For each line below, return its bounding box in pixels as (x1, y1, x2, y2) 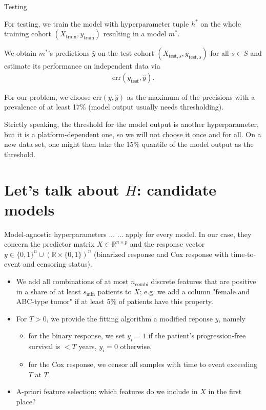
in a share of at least (16, 286, 81, 296)
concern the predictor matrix (4, 239, 95, 249)
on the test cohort (97, 48, 154, 58)
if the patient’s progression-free (148, 330, 246, 341)
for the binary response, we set (28, 330, 125, 341)
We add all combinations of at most (16, 276, 129, 287)
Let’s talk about (4, 179, 119, 200)
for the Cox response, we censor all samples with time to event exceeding (28, 359, 258, 370)
